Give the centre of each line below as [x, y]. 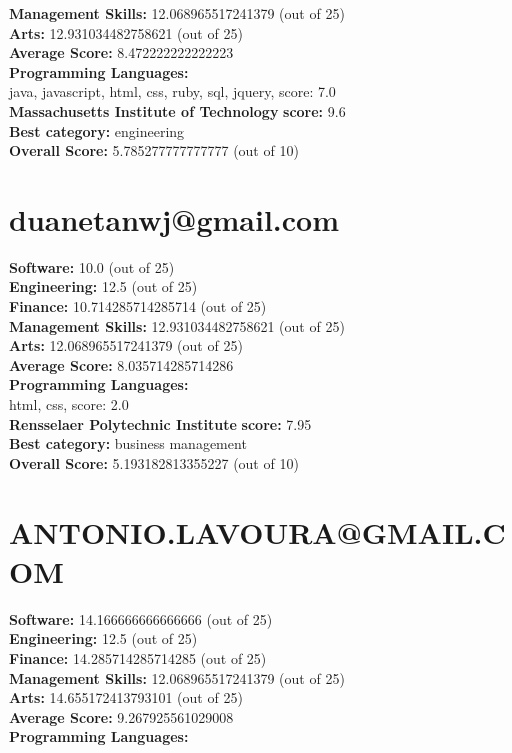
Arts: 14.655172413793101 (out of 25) [126, 697]
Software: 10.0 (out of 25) [92, 266]
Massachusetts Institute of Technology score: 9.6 [177, 110]
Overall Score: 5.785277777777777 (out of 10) [154, 150]
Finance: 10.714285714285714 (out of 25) [138, 306]
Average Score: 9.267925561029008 [121, 716]
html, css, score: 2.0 [69, 404]
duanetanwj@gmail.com [174, 218]
